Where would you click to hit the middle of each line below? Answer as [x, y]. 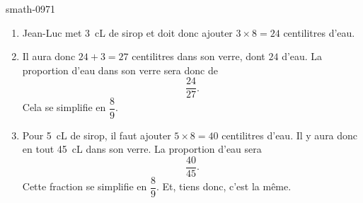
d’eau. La [302, 56]
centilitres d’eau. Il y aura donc [290, 135]
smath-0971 [31, 8]
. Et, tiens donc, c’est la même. [224, 186]
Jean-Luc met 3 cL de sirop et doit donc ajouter [127, 32]
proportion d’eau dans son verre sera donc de [120, 70]
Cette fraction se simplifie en [85, 186]
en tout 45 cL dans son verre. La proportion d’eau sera [142, 149]
